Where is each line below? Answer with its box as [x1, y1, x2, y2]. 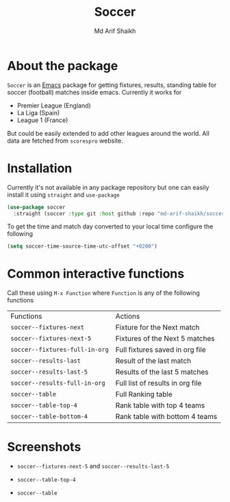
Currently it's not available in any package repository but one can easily [7, 183, 209, 191]
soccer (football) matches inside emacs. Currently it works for [7, 88, 182, 96]
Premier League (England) [16, 101, 91, 110]
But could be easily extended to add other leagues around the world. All [7, 129, 210, 137]
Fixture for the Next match [115, 323, 200, 333]
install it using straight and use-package [7, 190, 120, 199]
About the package [7, 58, 118, 73]
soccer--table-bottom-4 [10, 413, 88, 420]
